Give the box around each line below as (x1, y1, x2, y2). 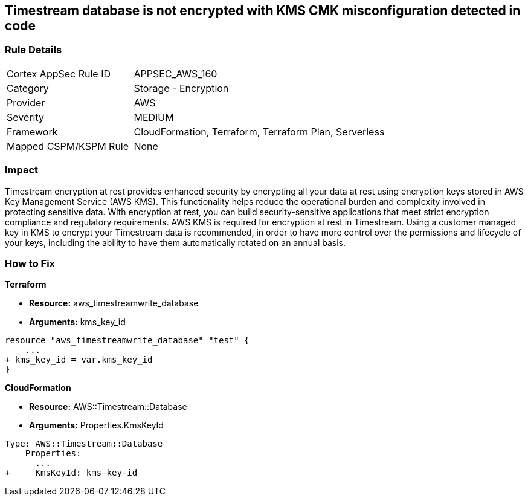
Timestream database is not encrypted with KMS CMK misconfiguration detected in (5, 3, 521, 18)
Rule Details (5, 44, 62, 56)
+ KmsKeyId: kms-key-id (5, 468, 138, 478)
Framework (7, 125, 58, 138)
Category (7, 82, 49, 94)
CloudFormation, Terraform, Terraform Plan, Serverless (134, 125, 385, 138)
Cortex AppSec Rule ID (7, 67, 111, 80)
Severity (7, 111, 44, 123)
